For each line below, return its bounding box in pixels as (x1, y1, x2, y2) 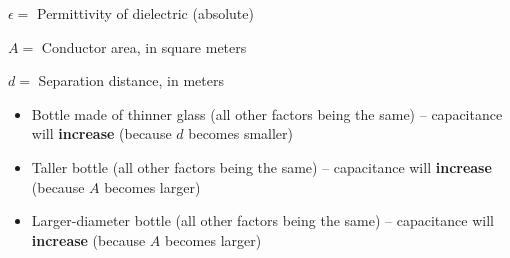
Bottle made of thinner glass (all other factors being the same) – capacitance (31, 103, 503, 124)
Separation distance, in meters (38, 70, 224, 91)
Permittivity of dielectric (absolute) (37, 3, 254, 23)
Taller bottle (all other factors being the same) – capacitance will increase (31, 156, 492, 177)
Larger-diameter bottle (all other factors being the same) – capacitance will (31, 210, 494, 231)
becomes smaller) (188, 123, 294, 144)
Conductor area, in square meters (41, 36, 247, 57)
